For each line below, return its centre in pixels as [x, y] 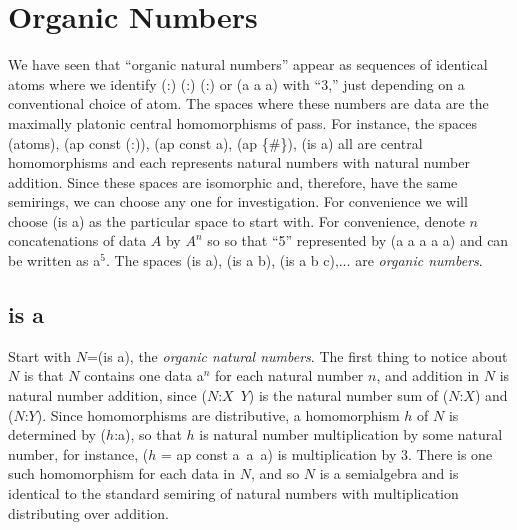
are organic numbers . [419, 260]
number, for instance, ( [78, 453]
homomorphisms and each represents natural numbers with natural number [239, 162]
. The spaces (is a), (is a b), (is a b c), [222, 260]
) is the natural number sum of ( [348, 395]
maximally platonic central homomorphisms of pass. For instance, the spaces [243, 122]
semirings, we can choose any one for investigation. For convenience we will [238, 201]
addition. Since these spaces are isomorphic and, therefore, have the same [233, 181]
